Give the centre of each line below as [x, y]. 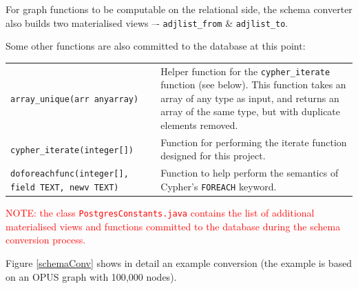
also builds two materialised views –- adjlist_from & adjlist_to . [147, 22]
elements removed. [199, 125]
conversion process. [46, 240]
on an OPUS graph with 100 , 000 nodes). [91, 276]
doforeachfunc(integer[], [70, 174]
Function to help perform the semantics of [250, 173]
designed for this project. [213, 156]
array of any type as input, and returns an [250, 98]
